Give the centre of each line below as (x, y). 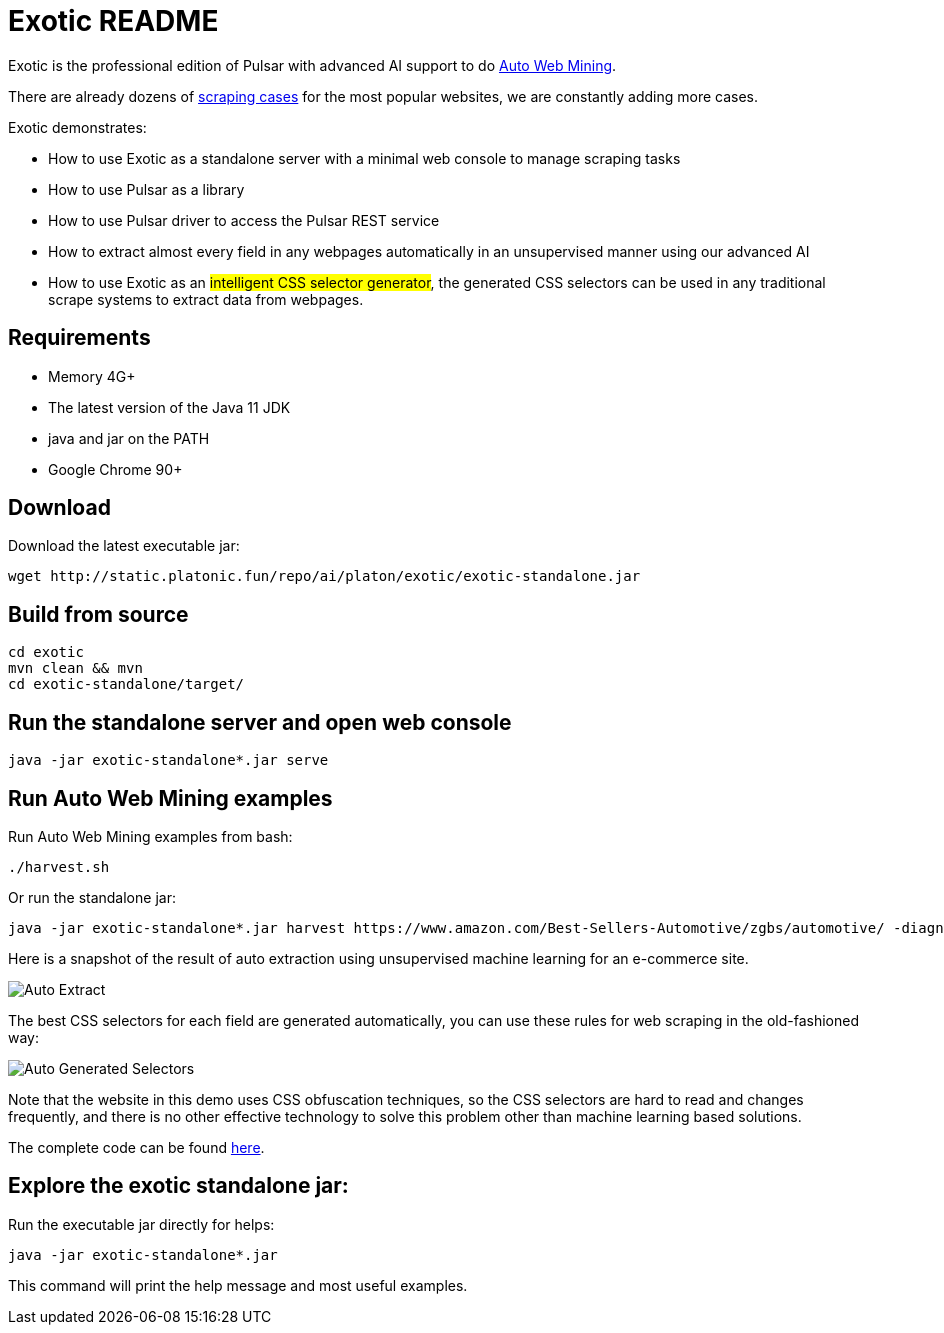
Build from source (98, 614)
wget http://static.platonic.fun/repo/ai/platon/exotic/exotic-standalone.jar (324, 576)
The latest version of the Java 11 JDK (169, 407)
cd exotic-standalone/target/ (126, 684)
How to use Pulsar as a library (146, 189)
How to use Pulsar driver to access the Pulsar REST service (244, 220)
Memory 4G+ (92, 376)
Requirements (79, 338)
